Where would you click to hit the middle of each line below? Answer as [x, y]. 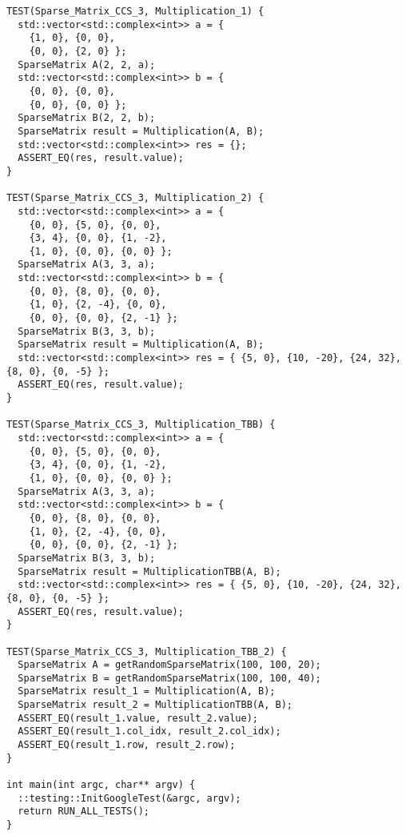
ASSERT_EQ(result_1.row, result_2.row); [127, 745]
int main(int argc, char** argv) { [101, 785]
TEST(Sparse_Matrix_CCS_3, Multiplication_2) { [135, 198]
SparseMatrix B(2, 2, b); [87, 118]
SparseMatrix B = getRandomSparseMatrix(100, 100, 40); [169, 678]
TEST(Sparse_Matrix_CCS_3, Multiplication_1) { [135, 11]
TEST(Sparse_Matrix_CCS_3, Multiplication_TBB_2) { [147, 651]
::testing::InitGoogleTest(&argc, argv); [129, 798]
